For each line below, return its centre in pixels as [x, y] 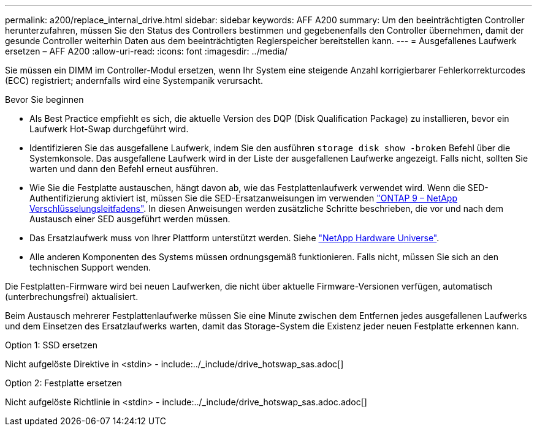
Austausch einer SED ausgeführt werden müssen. [130, 219]
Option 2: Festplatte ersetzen [63, 383]
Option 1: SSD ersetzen [51, 345]
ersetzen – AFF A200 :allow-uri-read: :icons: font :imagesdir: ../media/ [146, 51]
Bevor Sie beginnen [44, 99]
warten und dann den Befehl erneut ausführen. [124, 169]
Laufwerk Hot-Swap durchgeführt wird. [109, 129]
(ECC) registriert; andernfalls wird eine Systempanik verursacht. [134, 81]
